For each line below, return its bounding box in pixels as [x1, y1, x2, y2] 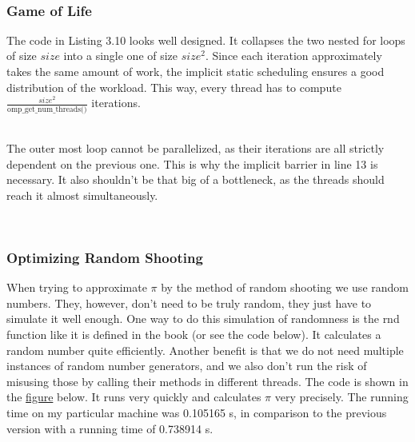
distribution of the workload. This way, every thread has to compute [6, 78, 341, 95]
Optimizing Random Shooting [6, 247, 203, 267]
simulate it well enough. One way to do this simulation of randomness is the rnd [6, 310, 400, 327]
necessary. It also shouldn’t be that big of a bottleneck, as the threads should [6, 171, 385, 188]
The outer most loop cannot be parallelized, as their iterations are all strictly [6, 140, 385, 157]
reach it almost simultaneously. [6, 186, 158, 203]
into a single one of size [63, 47, 178, 64]
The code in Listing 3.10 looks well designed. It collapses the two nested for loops [6, 31, 405, 48]
